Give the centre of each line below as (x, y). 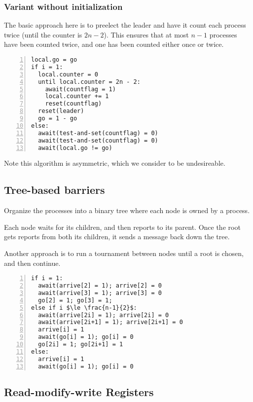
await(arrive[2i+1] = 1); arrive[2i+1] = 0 (110, 322)
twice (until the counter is (43, 34)
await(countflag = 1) (80, 89)
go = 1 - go (58, 118)
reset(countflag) (73, 104)
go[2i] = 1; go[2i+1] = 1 (81, 345)
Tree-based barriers (54, 190)
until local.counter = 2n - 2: (89, 82)
